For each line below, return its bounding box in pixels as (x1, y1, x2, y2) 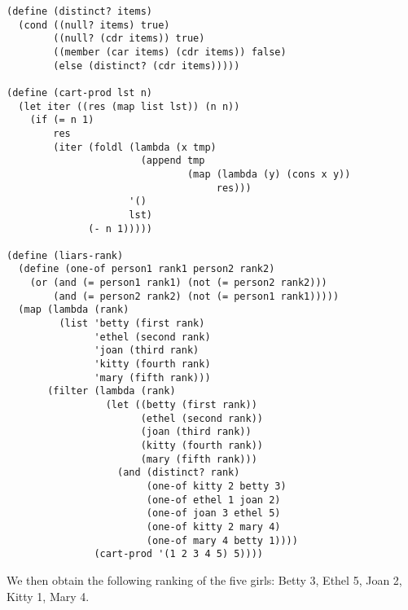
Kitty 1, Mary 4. (7, 587, 90, 604)
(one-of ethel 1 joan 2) (146, 494, 281, 506)
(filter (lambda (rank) (47, 385, 176, 397)
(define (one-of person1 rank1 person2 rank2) (18, 263, 275, 275)
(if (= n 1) (29, 114, 94, 126)
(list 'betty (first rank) (59, 318, 205, 330)
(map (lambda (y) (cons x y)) (186, 168, 351, 180)
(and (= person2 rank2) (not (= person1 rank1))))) (53, 290, 340, 302)
